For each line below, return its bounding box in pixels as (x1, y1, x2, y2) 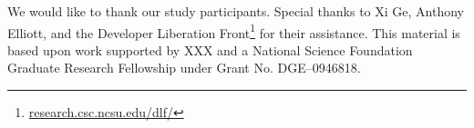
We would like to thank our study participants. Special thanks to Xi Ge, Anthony (7, 2, 464, 20)
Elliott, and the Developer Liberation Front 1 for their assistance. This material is (7, 20, 460, 42)
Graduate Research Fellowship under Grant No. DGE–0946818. (7, 58, 361, 77)
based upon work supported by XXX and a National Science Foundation (7, 40, 413, 59)
